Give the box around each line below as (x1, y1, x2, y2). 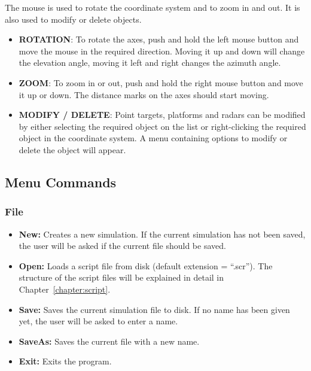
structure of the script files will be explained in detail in (19, 271, 224, 284)
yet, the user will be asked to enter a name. (19, 315, 178, 327)
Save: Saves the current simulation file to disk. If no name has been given (19, 303, 290, 315)
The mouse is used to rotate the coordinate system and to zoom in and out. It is (5, 1, 300, 13)
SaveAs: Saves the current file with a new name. (19, 334, 200, 347)
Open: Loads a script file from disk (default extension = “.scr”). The (19, 259, 273, 272)
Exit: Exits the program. (19, 355, 112, 367)
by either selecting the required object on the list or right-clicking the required (19, 120, 306, 132)
